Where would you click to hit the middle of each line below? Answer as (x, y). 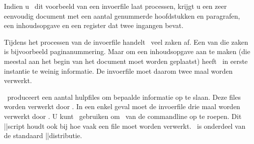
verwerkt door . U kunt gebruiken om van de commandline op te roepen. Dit (123, 116)
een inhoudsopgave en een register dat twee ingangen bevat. (94, 25)
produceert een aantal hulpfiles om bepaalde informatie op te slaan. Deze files (124, 97)
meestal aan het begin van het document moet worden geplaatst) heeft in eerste (126, 61)
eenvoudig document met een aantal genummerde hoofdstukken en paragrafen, (122, 15)
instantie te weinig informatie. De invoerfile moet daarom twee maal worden (118, 71)
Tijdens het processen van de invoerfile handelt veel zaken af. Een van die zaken (126, 42)
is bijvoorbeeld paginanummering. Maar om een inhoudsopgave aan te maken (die (127, 51)
